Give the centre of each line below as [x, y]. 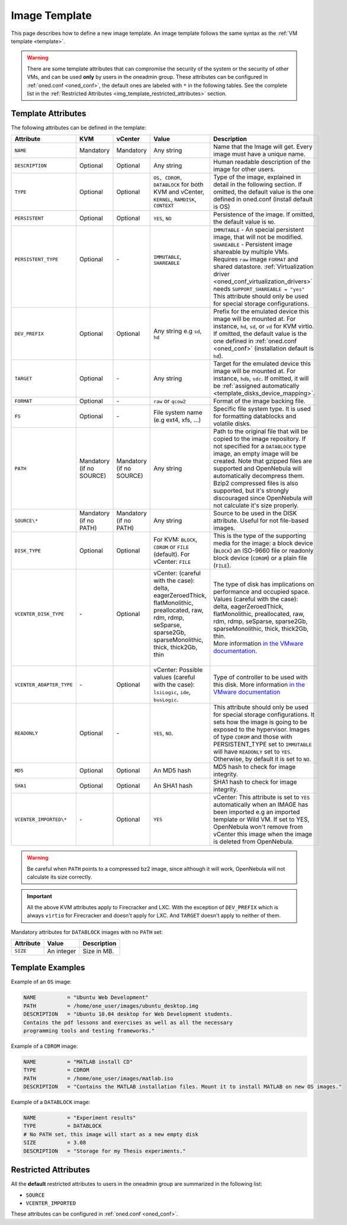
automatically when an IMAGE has [261, 804]
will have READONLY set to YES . [253, 752]
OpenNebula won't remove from [258, 827]
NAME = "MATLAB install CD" [78, 1062]
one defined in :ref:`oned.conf [255, 341]
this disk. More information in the [259, 685]
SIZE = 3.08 [55, 1143]
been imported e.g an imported [257, 812]
